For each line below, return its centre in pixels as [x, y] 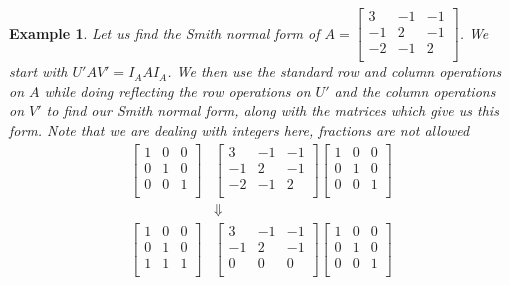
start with [38, 71]
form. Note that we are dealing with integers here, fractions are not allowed [239, 129]
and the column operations [415, 90]
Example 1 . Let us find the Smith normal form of [164, 32]
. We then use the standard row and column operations [334, 71]
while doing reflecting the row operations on [177, 90]
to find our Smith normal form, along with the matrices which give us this [272, 110]
